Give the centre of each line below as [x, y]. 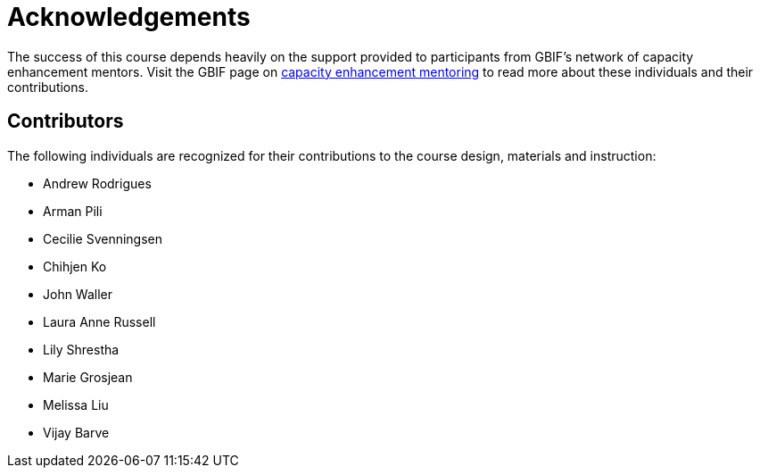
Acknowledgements [129, 17]
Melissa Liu [76, 404]
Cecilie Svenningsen [103, 238]
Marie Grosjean [88, 377]
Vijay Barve [76, 432]
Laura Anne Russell [99, 321]
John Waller [78, 294]
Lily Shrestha [81, 349]
